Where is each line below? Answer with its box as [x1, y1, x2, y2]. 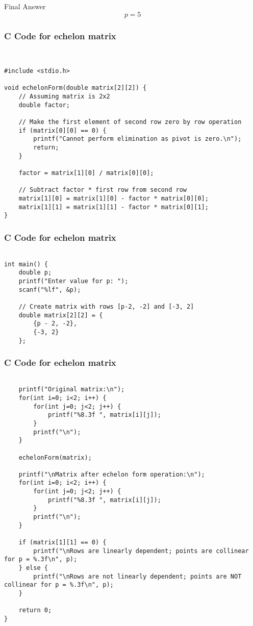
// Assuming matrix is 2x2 [18, 93, 110, 101]
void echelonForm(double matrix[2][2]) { [4, 84, 147, 92]
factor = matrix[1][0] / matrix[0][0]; [18, 169, 154, 177]
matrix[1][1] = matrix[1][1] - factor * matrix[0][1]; [18, 203, 209, 211]
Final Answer [4, 1, 46, 11]
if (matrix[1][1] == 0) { [18, 539, 107, 546]
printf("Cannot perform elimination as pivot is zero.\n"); [33, 135, 242, 143]
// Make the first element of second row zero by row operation [18, 118, 242, 126]
